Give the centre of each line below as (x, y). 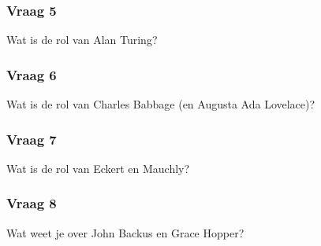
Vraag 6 (32, 74)
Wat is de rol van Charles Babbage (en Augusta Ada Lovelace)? (161, 104)
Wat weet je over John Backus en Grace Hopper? (125, 232)
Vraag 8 (32, 203)
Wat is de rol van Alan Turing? (82, 40)
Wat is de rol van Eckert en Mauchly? (98, 168)
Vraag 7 (32, 139)
